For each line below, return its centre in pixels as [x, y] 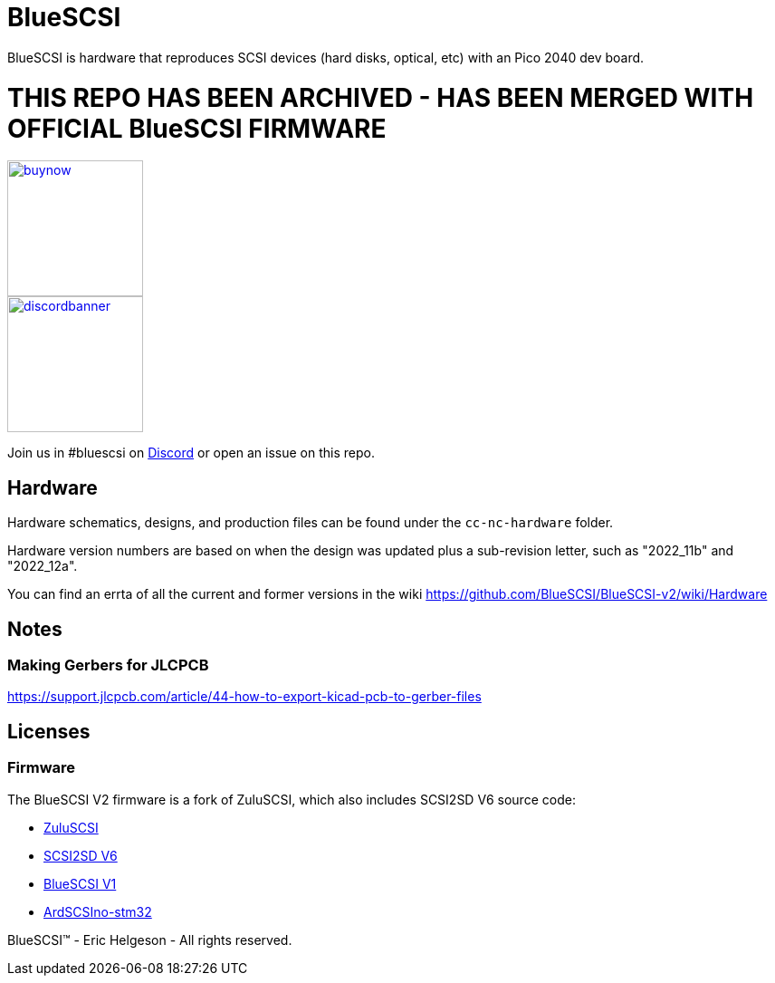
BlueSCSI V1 [80, 883]
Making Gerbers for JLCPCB [108, 665]
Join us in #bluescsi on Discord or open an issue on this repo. [191, 453]
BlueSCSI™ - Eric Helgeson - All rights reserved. [150, 940]
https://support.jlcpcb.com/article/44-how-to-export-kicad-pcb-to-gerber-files [244, 697]
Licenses [49, 731]
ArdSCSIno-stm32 [98, 911]
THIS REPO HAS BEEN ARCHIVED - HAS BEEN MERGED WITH [381, 97]
